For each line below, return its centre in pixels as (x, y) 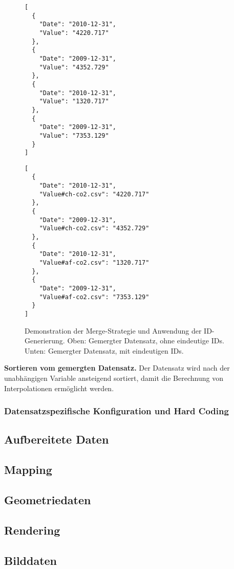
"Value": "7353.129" (74, 135)
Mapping (28, 470)
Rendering (32, 530)
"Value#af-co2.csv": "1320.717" (94, 263)
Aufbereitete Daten (57, 439)
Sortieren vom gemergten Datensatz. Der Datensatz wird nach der (117, 368)
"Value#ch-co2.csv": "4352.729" (94, 228)
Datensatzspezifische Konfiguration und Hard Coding (116, 411)
